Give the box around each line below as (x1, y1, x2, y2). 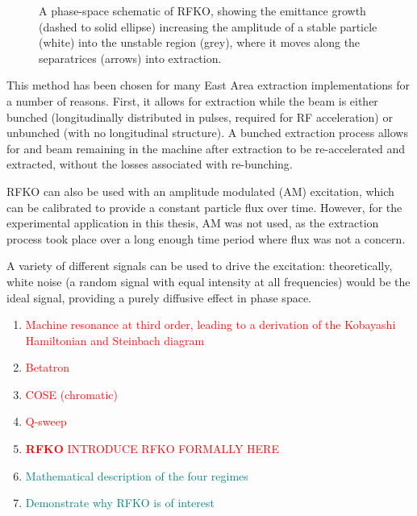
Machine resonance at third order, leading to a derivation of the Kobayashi (25, 316, 396, 333)
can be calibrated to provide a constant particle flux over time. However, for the (6, 198, 402, 215)
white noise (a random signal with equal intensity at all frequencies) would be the (6, 273, 411, 289)
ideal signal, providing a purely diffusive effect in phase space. (6, 289, 311, 306)
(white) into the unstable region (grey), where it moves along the (39, 34, 361, 51)
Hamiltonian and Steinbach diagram (25, 331, 205, 348)
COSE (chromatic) (25, 385, 118, 402)
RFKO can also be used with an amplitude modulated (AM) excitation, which (6, 182, 394, 199)
